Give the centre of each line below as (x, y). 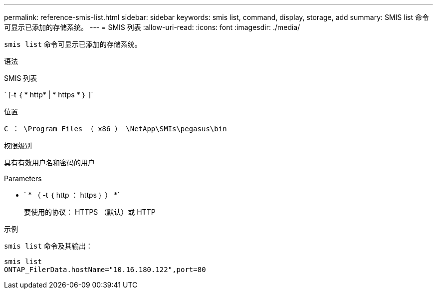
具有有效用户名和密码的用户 (49, 162)
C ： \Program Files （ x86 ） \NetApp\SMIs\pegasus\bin (115, 129)
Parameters (23, 178)
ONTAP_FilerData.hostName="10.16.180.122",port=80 (105, 270)
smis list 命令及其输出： (48, 246)
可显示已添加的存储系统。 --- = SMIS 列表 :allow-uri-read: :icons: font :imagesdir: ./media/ (152, 27)
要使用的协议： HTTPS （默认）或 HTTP (90, 212)
